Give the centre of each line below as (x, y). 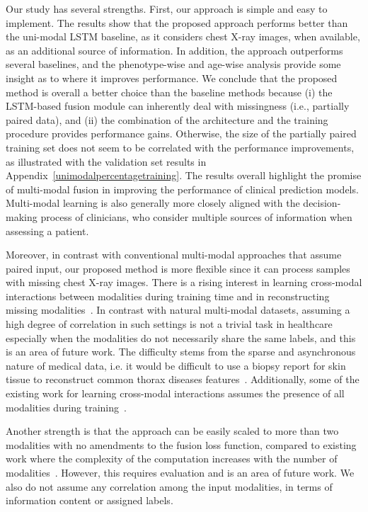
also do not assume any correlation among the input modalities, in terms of (169, 486)
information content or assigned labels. (90, 500)
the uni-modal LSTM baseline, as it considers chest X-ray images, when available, (183, 36)
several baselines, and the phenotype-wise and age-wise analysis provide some (173, 64)
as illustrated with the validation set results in (106, 161)
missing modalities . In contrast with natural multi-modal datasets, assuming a (178, 310)
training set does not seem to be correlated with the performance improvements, (180, 147)
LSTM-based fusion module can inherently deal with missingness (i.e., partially (178, 106)
